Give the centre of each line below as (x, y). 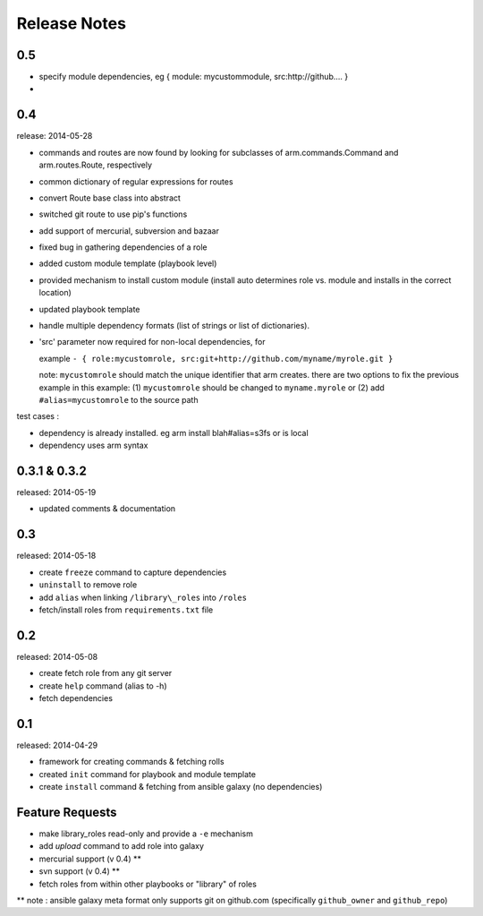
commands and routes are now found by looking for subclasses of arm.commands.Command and (219, 152)
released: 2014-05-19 (56, 492)
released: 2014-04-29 (57, 745)
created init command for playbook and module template (148, 774)
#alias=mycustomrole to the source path (119, 400)
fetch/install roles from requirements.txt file (126, 610)
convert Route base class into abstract (110, 198)
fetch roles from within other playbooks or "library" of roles (148, 884)
